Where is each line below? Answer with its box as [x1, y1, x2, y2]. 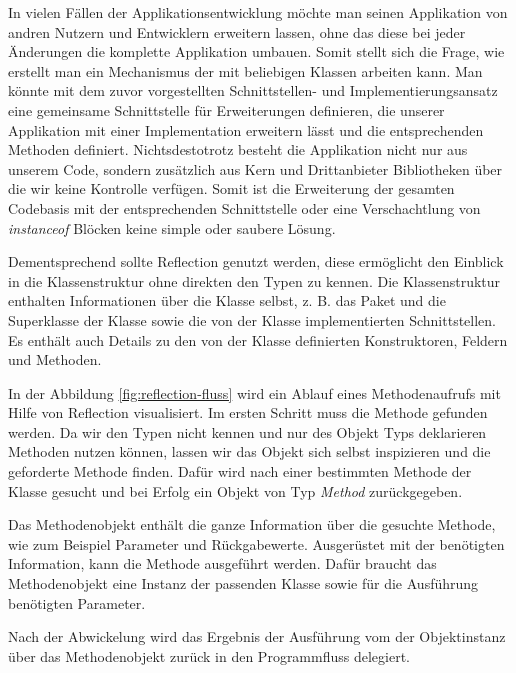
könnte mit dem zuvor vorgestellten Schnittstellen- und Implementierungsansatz [8, 80, 498, 101]
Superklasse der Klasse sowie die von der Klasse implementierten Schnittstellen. [8, 309, 497, 330]
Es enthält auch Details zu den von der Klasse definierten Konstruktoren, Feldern [8, 329, 508, 350]
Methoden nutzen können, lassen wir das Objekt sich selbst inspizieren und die [8, 441, 491, 462]
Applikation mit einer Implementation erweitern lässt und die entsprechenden [8, 119, 484, 140]
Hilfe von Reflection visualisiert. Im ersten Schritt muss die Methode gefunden [8, 402, 488, 423]
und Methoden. [8, 349, 102, 370]
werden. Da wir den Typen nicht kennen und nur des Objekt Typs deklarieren [8, 421, 487, 442]
